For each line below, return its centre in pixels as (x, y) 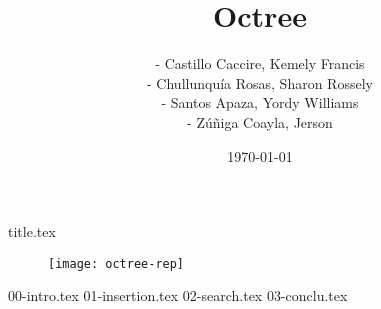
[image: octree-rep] (116, 263)
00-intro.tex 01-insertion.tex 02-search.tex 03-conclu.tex (178, 295)
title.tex (32, 231)
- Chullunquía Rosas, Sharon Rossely (260, 82)
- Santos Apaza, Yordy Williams (260, 102)
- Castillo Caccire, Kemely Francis (260, 63)
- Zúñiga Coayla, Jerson (260, 121)
